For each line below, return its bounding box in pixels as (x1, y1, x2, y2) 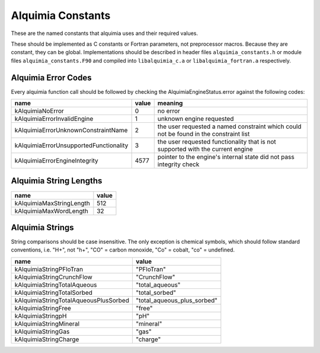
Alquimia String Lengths (11, 176, 103, 186)
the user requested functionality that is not (157, 138, 277, 146)
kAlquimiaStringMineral (14, 319, 80, 327)
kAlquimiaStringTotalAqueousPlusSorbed (14, 296, 130, 304)
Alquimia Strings (11, 222, 74, 233)
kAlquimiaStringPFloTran (14, 265, 84, 273)
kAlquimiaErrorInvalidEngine (14, 115, 94, 123)
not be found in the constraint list (157, 130, 250, 138)
